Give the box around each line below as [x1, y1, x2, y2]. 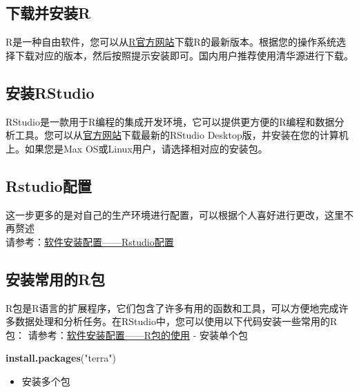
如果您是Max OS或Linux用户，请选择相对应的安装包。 [24, 141, 268, 155]
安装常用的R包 [6, 268, 106, 289]
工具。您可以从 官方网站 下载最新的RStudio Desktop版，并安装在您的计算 [14, 128, 339, 142]
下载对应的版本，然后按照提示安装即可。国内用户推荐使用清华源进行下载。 [14, 48, 353, 62]
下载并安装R [6, 2, 91, 23]
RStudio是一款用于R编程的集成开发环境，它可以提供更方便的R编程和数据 [6, 114, 335, 128]
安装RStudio [6, 81, 95, 103]
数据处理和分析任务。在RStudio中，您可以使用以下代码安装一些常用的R [14, 314, 338, 329]
